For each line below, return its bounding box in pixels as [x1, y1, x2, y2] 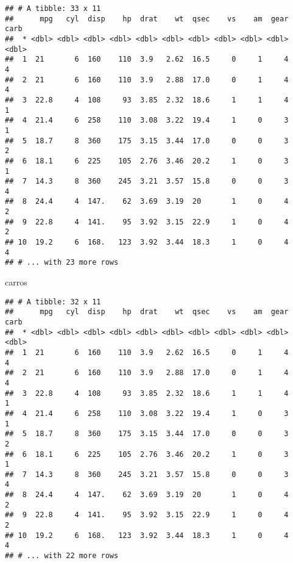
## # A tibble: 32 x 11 [5, 297, 101, 306]
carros [5, 276, 27, 289]
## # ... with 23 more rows [5, 258, 119, 267]
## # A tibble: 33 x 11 [5, 4, 101, 13]
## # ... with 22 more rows [5, 551, 119, 561]
